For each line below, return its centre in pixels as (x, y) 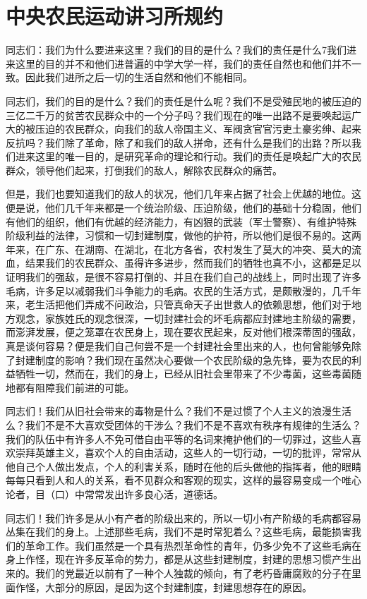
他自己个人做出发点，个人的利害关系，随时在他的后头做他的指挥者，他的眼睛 (183, 466)
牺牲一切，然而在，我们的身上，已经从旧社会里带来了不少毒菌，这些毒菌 (183, 374)
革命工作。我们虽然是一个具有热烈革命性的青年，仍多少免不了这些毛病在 (193, 545)
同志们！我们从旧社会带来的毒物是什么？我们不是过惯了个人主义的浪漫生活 (179, 411)
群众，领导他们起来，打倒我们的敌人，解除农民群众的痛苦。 (144, 170)
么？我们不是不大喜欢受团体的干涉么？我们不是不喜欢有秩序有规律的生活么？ (183, 424)
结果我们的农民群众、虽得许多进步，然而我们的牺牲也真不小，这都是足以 (193, 263)
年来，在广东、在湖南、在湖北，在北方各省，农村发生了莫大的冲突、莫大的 (179, 249)
